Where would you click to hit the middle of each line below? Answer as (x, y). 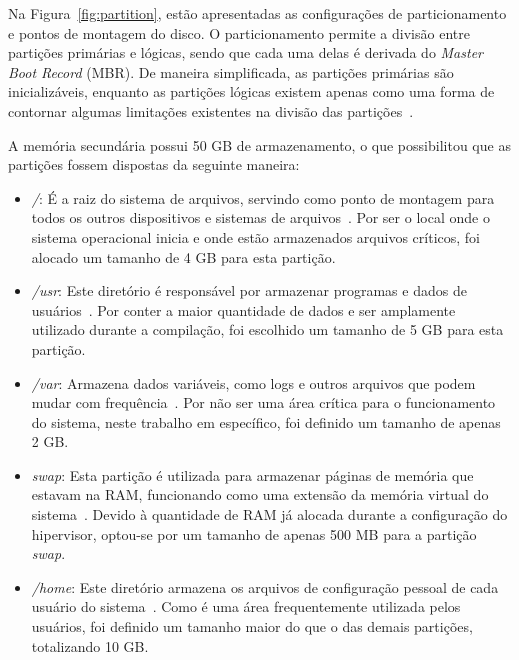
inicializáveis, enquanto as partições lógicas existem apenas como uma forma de (251, 91)
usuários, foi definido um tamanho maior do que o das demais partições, (252, 626)
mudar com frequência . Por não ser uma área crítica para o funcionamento (263, 402)
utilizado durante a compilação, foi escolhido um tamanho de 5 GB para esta (267, 329)
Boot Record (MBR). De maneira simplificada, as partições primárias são (231, 71)
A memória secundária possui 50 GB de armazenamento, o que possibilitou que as (259, 144)
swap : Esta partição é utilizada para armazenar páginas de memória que (252, 474)
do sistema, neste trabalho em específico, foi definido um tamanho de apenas (266, 421)
